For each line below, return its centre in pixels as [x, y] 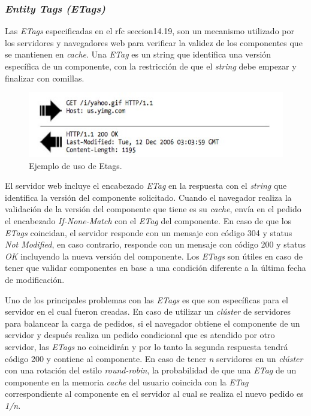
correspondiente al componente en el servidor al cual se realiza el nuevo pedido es [154, 394]
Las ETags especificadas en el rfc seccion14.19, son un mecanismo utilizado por [150, 31]
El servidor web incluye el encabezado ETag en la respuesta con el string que [146, 186]
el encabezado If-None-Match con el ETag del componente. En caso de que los [148, 221]
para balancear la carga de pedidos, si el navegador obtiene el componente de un [153, 323]
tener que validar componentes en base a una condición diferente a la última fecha [155, 268]
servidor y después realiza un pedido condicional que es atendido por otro [140, 335]
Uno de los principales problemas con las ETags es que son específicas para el [147, 299]
